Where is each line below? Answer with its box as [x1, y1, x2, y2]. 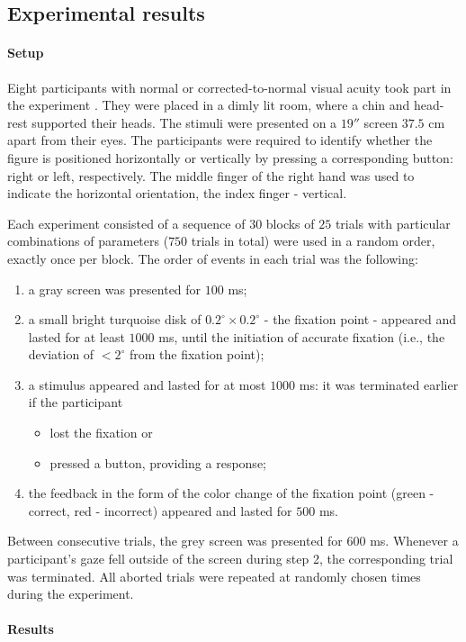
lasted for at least [28, 327, 125, 346]
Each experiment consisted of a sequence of [7, 213, 246, 232]
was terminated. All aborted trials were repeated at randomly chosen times [7, 566, 421, 585]
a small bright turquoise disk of [28, 310, 202, 329]
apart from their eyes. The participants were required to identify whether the [7, 131, 433, 149]
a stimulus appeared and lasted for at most [28, 375, 266, 393]
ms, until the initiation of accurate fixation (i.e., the [158, 327, 445, 346]
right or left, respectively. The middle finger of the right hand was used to [7, 166, 415, 185]
